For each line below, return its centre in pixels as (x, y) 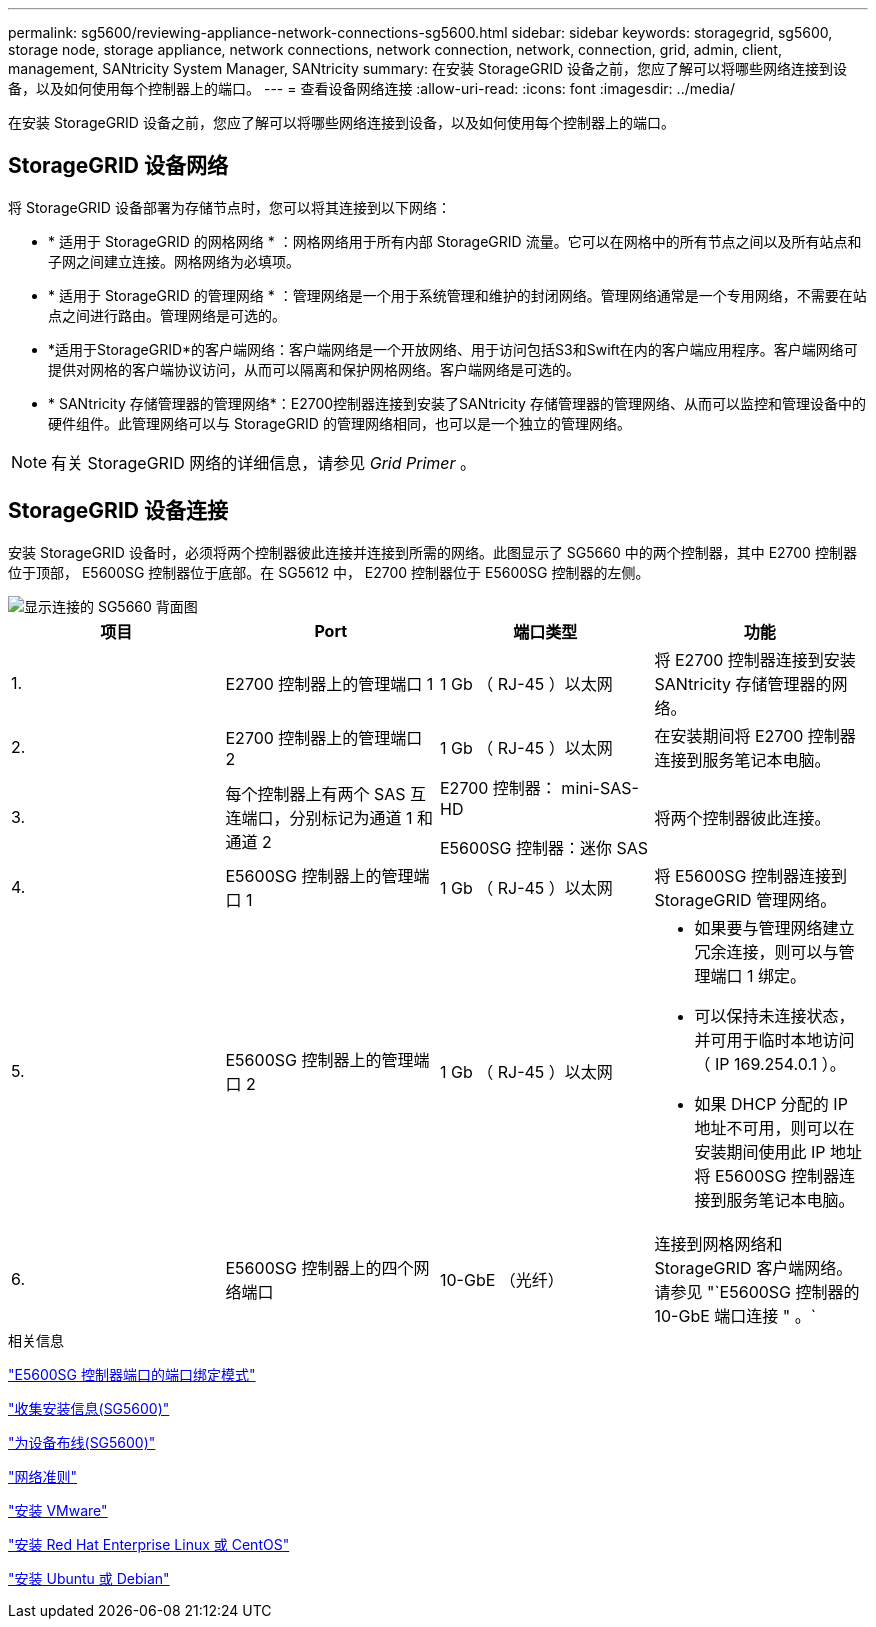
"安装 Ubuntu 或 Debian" (89, 1578)
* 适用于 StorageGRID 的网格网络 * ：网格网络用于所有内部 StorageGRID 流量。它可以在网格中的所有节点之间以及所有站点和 (455, 241)
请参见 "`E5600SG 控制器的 (757, 1291)
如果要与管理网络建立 (774, 927)
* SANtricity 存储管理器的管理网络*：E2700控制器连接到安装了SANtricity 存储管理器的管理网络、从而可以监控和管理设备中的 (457, 403)
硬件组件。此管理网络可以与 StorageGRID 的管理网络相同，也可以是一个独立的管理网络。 (339, 423)
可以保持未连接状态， (774, 1015)
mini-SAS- (600, 787)
